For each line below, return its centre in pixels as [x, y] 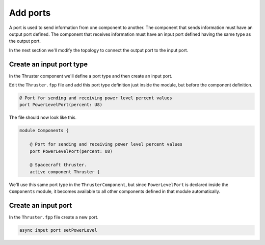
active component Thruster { [65, 172]
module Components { [44, 131]
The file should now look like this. [43, 117]
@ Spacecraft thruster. [58, 165]
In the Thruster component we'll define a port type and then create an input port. [91, 76]
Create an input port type [48, 64]
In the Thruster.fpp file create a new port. [54, 217]
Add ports [30, 13]
